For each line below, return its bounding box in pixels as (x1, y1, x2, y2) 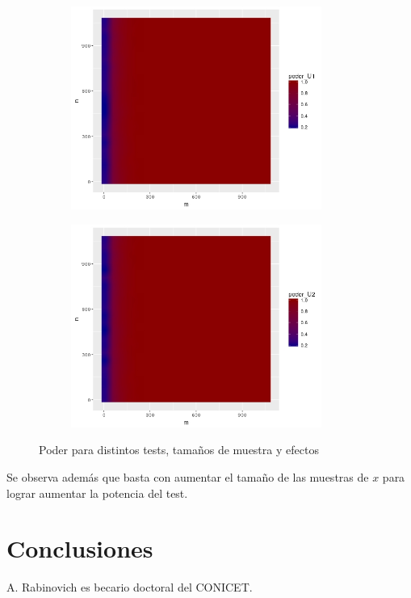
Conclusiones (6, 532, 153, 565)
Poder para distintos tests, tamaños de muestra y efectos (39, 441, 319, 458)
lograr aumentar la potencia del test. (6, 484, 188, 501)
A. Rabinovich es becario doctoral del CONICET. (6, 579, 253, 596)
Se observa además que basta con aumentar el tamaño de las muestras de (6, 468, 369, 485)
